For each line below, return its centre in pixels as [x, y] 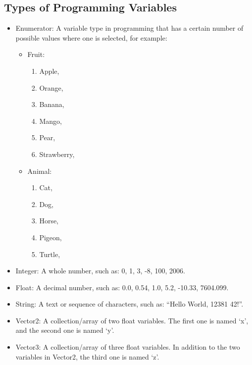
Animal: [40, 171]
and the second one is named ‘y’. [65, 330]
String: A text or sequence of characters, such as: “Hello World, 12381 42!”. [129, 304]
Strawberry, [57, 154]
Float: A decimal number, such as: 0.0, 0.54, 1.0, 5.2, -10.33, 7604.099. [122, 287]
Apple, [49, 71]
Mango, [50, 121]
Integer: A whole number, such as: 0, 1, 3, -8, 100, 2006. [100, 271]
